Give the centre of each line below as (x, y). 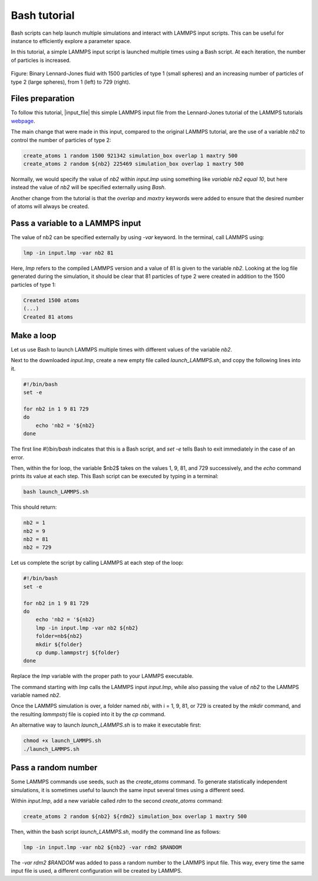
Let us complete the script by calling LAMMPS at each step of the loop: (97, 563)
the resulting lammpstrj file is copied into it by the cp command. (88, 714)
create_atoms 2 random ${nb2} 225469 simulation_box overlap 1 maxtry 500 (134, 164)
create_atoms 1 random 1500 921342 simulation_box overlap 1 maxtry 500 (130, 155)
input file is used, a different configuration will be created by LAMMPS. (97, 871)
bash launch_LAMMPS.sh (56, 492)
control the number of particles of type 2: (61, 140)
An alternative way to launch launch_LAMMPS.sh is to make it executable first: (106, 725)
